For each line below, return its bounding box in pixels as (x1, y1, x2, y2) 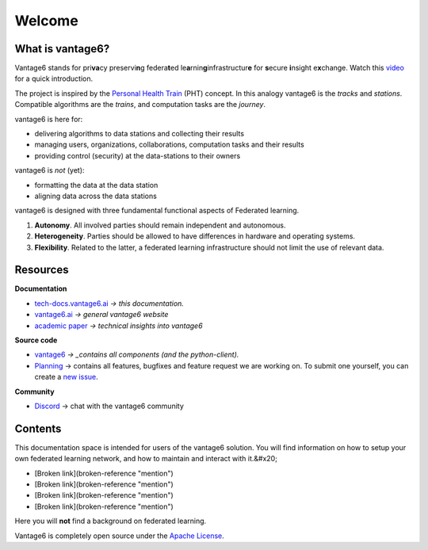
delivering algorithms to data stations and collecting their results (34, 129, 245, 139)
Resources (14, 263, 69, 277)
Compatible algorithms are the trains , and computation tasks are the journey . (14, 100, 266, 109)
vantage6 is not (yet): (14, 166, 85, 175)
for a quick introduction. (14, 74, 94, 83)
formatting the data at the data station (34, 180, 159, 189)
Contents (14, 422, 62, 435)
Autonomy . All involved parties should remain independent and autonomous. (34, 220, 286, 230)
